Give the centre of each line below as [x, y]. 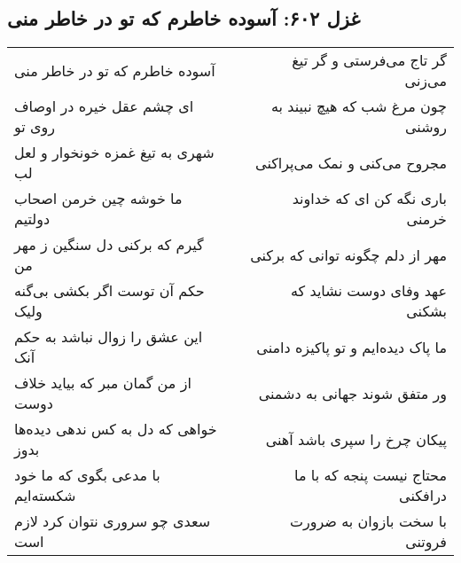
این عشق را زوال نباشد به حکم [109, 337]
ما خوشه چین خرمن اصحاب [98, 199]
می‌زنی [426, 81]
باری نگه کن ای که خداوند [369, 199]
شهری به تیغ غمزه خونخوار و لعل [114, 152]
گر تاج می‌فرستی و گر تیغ [369, 60]
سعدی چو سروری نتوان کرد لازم [113, 521]
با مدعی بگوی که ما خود [87, 475]
